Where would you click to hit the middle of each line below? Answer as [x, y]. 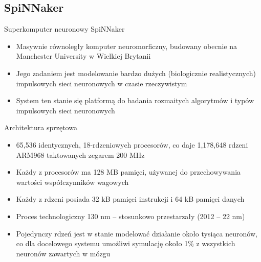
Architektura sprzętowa [41, 127]
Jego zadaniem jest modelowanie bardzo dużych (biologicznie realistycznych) [136, 73]
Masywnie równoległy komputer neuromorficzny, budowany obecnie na [126, 46]
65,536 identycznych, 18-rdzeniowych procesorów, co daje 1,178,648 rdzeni [132, 144]
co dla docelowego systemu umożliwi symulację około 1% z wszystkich [126, 243]
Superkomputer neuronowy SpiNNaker [64, 29]
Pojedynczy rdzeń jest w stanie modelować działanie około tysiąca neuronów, [137, 233]
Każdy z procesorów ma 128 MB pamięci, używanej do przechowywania [128, 172]
